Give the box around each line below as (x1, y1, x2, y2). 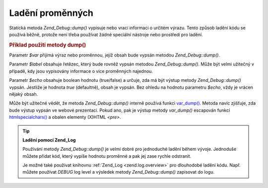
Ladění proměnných (9, 7, 94, 18)
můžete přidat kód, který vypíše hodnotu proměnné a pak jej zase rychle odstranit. (22, 153, 192, 159)
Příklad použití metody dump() (9, 41, 86, 48)
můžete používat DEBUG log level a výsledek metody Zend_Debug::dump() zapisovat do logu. (22, 169, 214, 175)
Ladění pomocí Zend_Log (22, 137, 76, 143)
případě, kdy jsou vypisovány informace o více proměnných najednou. (9, 68, 153, 74)
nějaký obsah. (9, 91, 38, 97)
